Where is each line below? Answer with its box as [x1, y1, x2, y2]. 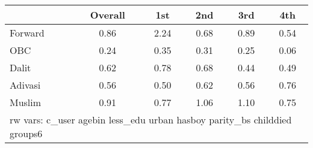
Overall [90, 8, 125, 22]
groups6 [10, 126, 43, 140]
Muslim [10, 95, 42, 109]
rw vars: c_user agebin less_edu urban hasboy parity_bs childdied [10, 113, 292, 126]
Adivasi [10, 78, 41, 92]
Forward [10, 26, 45, 40]
